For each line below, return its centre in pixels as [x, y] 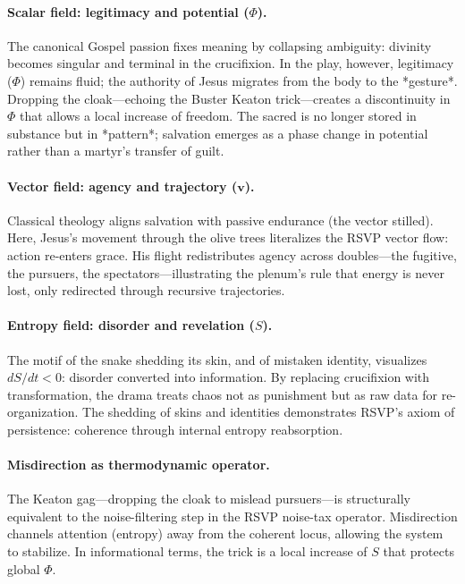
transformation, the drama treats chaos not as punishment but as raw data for [222, 394]
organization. [43, 412]
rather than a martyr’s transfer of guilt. [116, 151]
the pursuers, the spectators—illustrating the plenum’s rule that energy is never [226, 272]
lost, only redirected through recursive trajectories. [146, 290]
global [24, 568]
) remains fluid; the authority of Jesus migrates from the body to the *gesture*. [239, 80]
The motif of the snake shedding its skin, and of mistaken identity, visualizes [217, 359]
